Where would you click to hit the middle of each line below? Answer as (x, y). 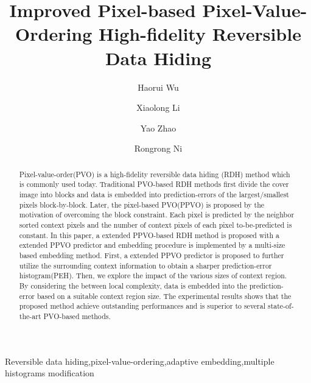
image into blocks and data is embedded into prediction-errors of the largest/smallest (154, 194)
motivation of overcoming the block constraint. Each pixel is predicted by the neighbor (157, 215)
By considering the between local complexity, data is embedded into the (133, 285)
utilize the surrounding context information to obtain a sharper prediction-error (145, 265)
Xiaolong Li (158, 107)
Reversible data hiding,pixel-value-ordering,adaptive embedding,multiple (140, 361)
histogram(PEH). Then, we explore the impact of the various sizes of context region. (153, 276)
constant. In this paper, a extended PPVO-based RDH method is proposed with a (149, 235)
